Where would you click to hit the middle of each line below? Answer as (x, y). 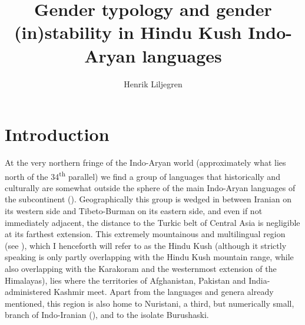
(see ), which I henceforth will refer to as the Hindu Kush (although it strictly (146, 245)
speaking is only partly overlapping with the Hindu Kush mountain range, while (149, 257)
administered (28, 292)
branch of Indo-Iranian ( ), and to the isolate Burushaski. (107, 315)
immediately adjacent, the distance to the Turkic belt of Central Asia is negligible (152, 222)
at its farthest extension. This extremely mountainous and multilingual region (145, 234)
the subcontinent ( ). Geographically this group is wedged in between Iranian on (148, 199)
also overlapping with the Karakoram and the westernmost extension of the (141, 269)
